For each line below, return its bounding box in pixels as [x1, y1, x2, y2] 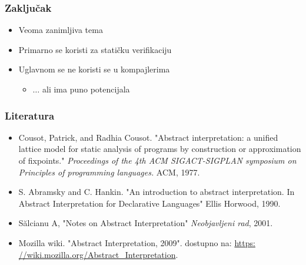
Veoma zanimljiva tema [18, 24, 103, 36]
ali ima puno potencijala [42, 83, 130, 95]
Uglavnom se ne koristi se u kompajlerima [18, 63, 170, 75]
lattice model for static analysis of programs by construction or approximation [18, 143, 301, 155]
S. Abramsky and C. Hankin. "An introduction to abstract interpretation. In [18, 185, 295, 198]
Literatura [5, 108, 55, 122]
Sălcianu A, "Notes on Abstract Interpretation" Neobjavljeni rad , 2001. [18, 217, 273, 229]
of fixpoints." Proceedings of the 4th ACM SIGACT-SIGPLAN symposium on [18, 154, 297, 166]
